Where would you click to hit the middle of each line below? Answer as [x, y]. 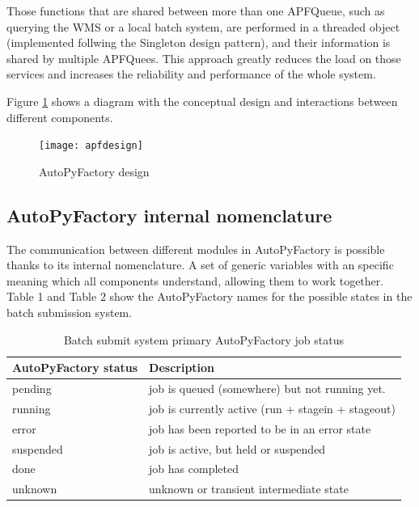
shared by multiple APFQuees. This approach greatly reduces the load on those [204, 58]
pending [32, 389]
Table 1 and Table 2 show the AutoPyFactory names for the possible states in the [209, 296]
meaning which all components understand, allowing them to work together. [195, 280]
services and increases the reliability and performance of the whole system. [191, 74]
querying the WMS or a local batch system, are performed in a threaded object [203, 26]
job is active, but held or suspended [237, 448]
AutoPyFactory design [94, 171]
